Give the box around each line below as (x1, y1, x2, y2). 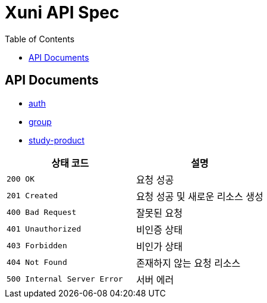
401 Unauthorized (7, 224, 81, 234)
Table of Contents (5, 33, 75, 44)
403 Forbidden (7, 241, 67, 251)
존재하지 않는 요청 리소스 (136, 257, 241, 269)
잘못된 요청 (136, 207, 183, 219)
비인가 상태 (136, 240, 183, 252)
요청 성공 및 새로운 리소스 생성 (136, 190, 263, 202)
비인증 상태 (136, 223, 183, 236)
